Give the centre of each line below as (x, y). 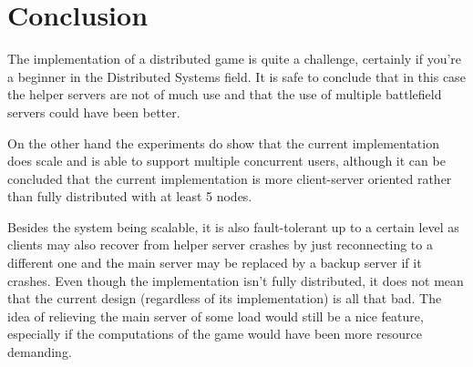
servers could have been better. (94, 112)
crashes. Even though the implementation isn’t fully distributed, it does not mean (236, 280)
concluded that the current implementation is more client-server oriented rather (230, 178)
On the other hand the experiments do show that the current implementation (223, 143)
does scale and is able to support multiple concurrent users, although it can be (226, 161)
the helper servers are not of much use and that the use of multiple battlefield (225, 94)
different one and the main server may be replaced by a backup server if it (215, 263)
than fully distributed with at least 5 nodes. (130, 196)
